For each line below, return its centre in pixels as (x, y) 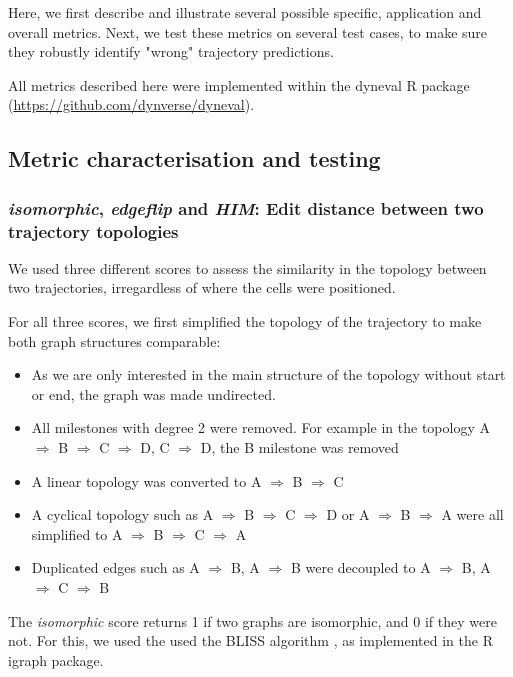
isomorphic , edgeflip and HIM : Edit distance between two (246, 207)
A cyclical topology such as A (122, 514)
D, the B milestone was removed (299, 447)
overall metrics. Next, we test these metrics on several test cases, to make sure (248, 31)
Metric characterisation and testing (194, 158)
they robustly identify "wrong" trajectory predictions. (171, 51)
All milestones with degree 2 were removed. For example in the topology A (260, 427)
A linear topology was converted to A (146, 480)
